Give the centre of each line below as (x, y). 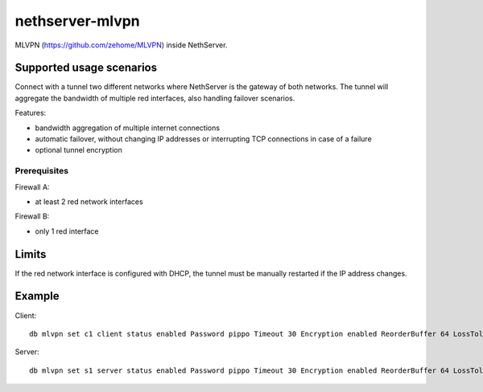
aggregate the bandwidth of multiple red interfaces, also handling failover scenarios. (155, 98)
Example (37, 296)
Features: (31, 113)
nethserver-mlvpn (77, 21)
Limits (31, 254)
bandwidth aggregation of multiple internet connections (128, 128)
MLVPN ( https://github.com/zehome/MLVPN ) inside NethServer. (121, 45)
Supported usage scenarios (86, 68)
